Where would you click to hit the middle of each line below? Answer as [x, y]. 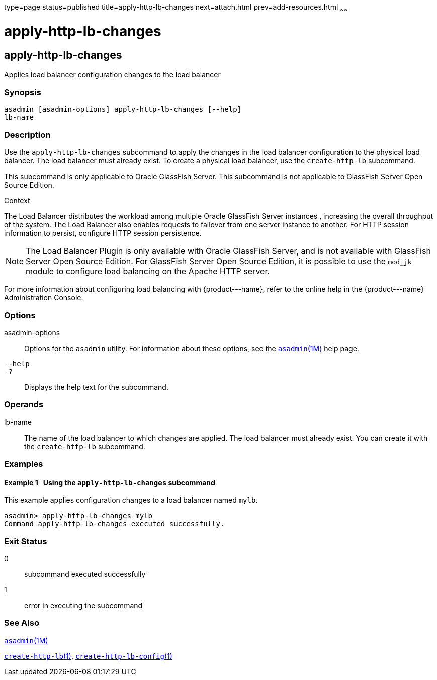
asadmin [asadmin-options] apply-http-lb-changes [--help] [123, 109]
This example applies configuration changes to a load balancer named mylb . [131, 500]
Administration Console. [44, 298]
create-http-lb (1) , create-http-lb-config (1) [88, 656]
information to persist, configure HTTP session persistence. [103, 233]
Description [27, 135]
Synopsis [23, 92]
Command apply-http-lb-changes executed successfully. [114, 524]
